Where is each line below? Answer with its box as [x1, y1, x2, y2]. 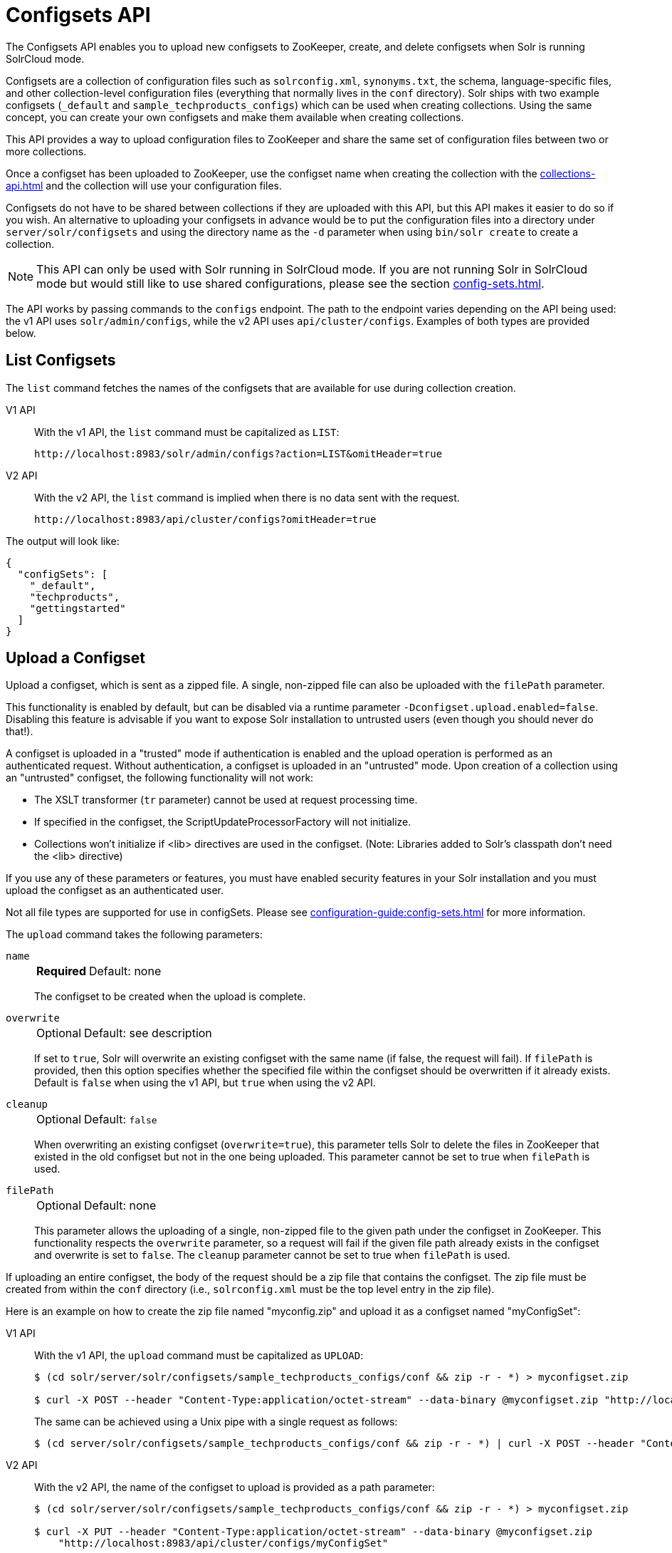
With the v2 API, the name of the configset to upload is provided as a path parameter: [34, 1481, 435, 1494]
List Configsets [6, 351, 116, 370]
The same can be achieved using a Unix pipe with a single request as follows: [34, 1416, 398, 1428]
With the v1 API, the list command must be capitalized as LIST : [34, 425, 340, 438]
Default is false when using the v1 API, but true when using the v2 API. [34, 1076, 376, 1089]
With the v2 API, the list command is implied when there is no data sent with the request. [34, 491, 460, 504]
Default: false [84, 1112, 157, 1127]
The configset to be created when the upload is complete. [34, 990, 306, 1003]
